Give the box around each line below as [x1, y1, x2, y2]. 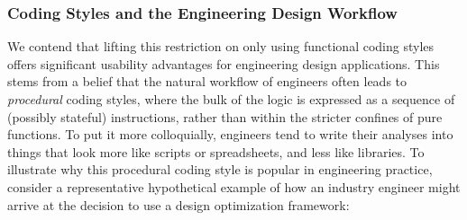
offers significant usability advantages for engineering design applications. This [7, 54, 440, 73]
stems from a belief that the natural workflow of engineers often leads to [7, 72, 407, 91]
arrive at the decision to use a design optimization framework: [7, 195, 350, 214]
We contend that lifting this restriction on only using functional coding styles [7, 37, 435, 56]
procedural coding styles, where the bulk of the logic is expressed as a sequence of [7, 90, 455, 108]
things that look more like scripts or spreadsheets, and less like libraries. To [7, 142, 425, 161]
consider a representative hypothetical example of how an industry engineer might [7, 177, 461, 196]
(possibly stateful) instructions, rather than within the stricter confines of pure [7, 107, 443, 126]
